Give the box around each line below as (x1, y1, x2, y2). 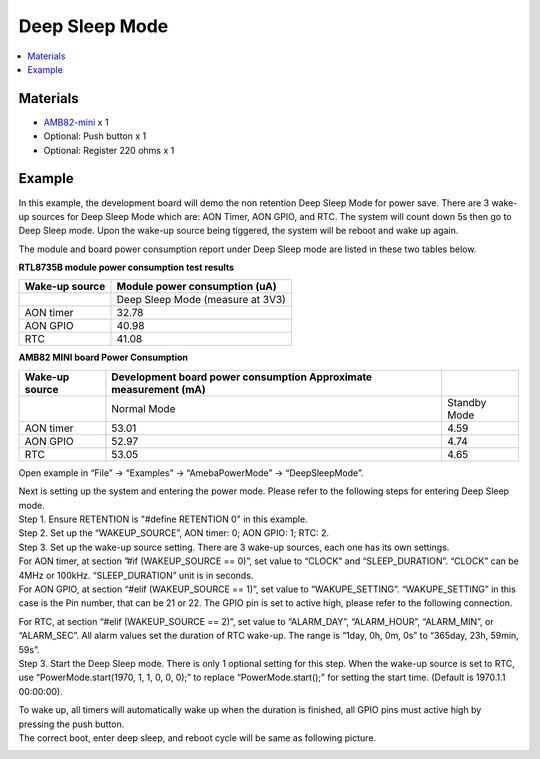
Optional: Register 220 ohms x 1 (43, 144, 175, 156)
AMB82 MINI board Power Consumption (18, 351, 189, 364)
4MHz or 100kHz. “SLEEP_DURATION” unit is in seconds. (18, 569, 254, 581)
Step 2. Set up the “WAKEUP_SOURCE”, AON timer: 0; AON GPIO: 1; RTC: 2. (18, 527, 330, 539)
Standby (446, 395, 487, 409)
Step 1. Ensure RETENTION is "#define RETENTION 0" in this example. (18, 513, 309, 525)
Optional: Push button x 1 (43, 130, 147, 142)
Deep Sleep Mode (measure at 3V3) (116, 293, 287, 307)
